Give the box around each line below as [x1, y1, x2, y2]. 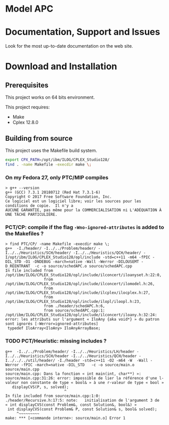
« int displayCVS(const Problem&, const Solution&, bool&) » [5, 402, 137, 407]
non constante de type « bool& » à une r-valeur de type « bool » [21, 380, 164, 385]
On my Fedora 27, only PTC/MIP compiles [5, 174, 109, 181]
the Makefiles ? [5, 230, 44, 237]
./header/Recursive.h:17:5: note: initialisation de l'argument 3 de [5, 398, 159, 403]
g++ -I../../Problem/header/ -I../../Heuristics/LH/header [5, 349, 135, 354]
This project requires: [5, 104, 50, 110]
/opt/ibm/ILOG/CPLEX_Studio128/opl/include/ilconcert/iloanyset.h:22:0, [5, 273, 162, 278]
